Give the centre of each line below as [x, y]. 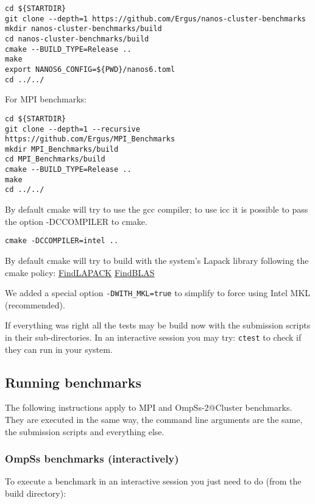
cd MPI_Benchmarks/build [55, 159]
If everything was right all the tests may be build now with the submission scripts [158, 325]
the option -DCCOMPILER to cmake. [76, 221]
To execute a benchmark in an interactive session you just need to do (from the [153, 481]
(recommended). [35, 304]
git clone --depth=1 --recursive [73, 129]
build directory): [36, 493]
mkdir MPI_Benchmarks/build [62, 149]
